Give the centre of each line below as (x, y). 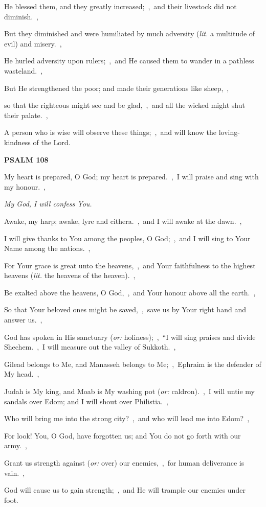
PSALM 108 (26, 159)
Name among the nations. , (47, 248)
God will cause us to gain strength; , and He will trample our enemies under (125, 490)
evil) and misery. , (33, 43)
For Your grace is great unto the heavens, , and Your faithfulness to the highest (130, 265)
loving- (229, 132)
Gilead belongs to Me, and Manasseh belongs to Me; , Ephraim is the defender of (133, 364)
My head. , (22, 374)
